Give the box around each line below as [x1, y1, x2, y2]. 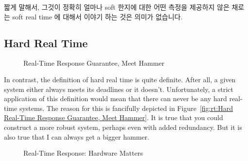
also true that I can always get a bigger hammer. [4, 131, 149, 142]
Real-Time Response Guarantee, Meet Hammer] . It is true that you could [4, 112, 223, 123]
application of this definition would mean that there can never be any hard [4, 93, 227, 104]
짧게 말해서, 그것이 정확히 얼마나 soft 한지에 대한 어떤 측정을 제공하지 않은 [4, 2, 230, 12]
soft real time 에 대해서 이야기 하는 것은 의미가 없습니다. [12, 11, 183, 21]
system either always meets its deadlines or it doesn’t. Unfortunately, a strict [4, 84, 233, 94]
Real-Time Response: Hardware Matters [23, 148, 143, 158]
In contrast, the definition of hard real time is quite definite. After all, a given [4, 74, 236, 84]
